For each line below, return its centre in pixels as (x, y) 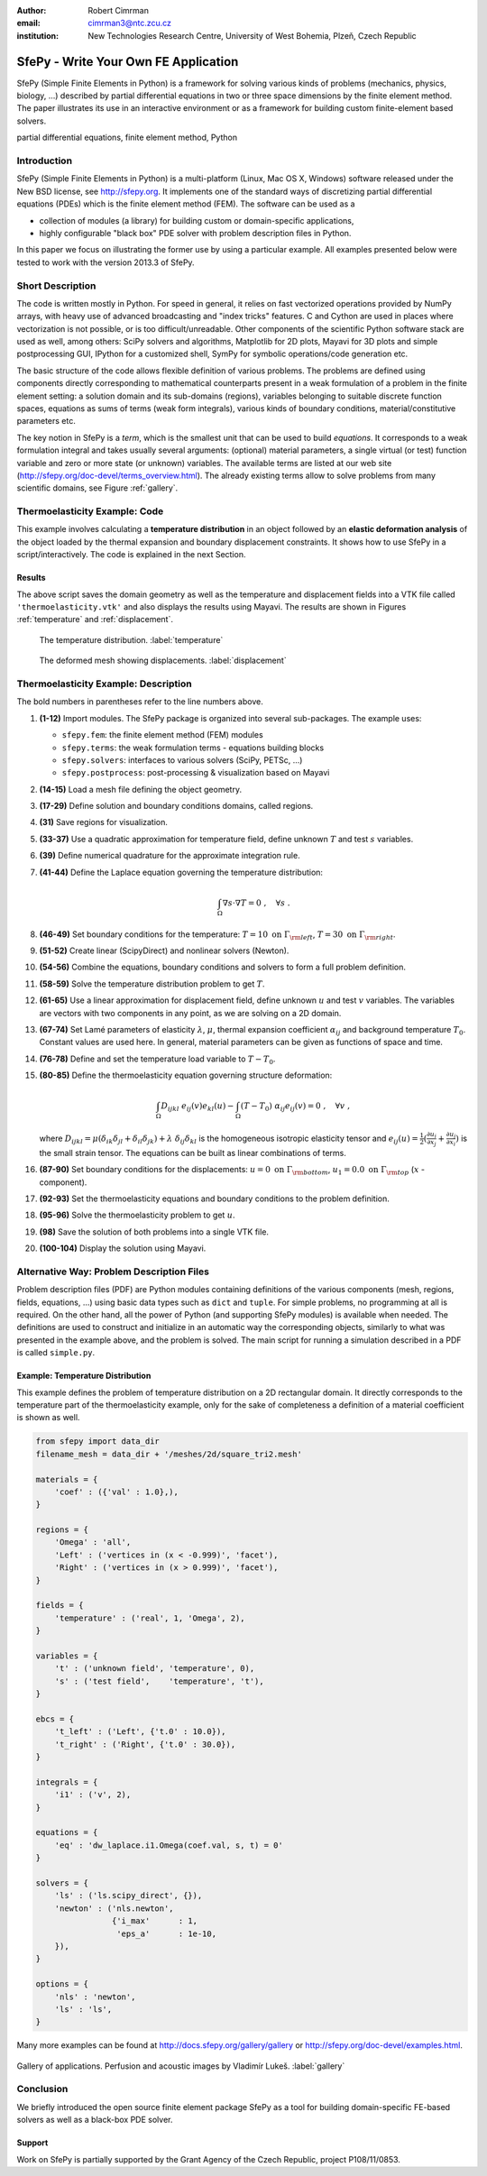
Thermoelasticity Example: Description (105, 684)
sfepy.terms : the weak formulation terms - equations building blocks (193, 748)
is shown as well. (48, 1418)
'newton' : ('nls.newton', (115, 1908)
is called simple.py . (56, 1353)
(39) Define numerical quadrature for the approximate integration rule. (170, 856)
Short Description (56, 286)
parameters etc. (46, 421)
